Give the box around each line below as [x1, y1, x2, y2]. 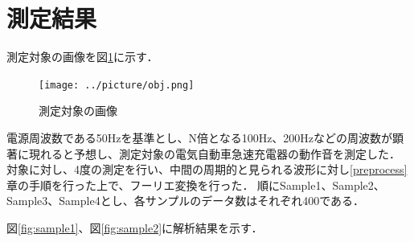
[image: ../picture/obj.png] [39, 79, 195, 91]
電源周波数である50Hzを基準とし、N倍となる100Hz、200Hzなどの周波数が [6, 129, 393, 146]
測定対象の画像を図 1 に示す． [6, 48, 158, 65]
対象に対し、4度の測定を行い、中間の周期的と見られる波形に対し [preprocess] [6, 161, 408, 178]
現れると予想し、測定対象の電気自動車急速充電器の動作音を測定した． [28, 145, 400, 162]
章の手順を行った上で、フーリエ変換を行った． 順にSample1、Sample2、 [6, 176, 385, 193]
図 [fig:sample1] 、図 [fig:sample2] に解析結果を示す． [6, 219, 263, 236]
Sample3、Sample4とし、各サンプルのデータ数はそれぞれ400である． [6, 192, 365, 209]
